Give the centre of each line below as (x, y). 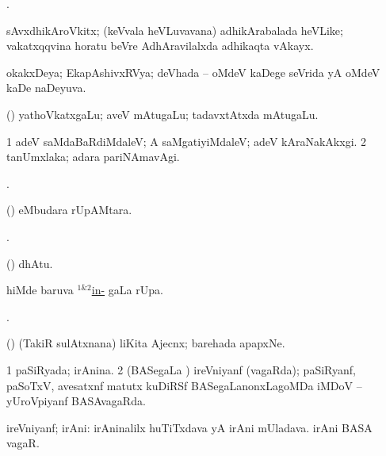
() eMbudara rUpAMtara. (69, 210)
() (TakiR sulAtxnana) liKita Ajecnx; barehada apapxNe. (146, 343)
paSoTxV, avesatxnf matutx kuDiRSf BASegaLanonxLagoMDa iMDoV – (184, 385)
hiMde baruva (40, 290)
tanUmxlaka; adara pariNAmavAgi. (93, 157)
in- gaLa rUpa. (127, 290)
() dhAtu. (30, 263)
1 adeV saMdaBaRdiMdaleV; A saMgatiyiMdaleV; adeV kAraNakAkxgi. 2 (187, 141)
